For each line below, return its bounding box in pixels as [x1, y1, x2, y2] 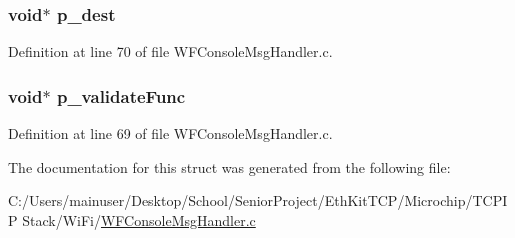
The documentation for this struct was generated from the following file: [8, 156, 451, 177]
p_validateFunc [56, 83, 186, 108]
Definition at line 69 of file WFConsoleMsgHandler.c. [8, 123, 333, 144]
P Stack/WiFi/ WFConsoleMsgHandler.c [8, 209, 256, 230]
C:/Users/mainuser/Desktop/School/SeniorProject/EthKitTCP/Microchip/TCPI [8, 190, 508, 211]
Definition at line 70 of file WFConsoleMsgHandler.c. [8, 41, 333, 62]
